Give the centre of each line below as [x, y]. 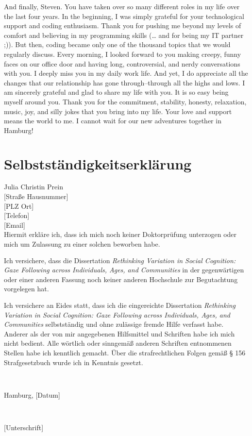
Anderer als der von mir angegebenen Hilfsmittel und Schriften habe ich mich [119, 333]
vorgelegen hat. [26, 289]
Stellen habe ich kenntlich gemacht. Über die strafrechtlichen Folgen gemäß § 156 [125, 352]
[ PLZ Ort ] [19, 206]
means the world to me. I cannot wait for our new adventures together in [113, 121]
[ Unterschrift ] [24, 427]
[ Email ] [15, 225]
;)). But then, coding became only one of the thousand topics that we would [117, 44]
